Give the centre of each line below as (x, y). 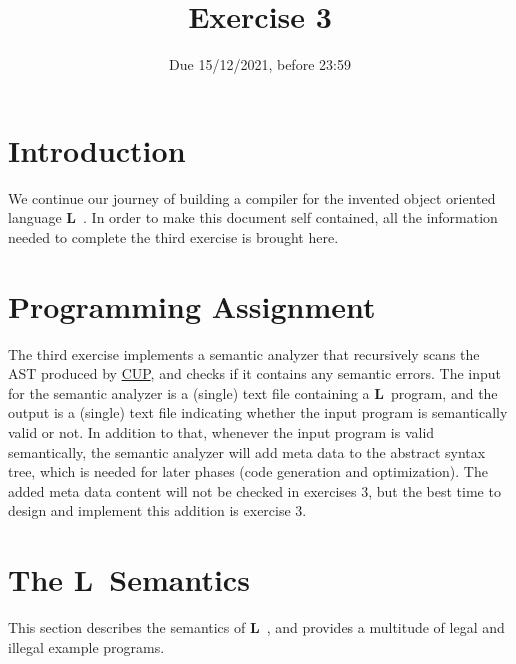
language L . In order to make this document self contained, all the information (253, 217)
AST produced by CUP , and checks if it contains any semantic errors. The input (255, 373)
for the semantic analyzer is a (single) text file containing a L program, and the (253, 392)
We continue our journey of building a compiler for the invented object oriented (252, 197)
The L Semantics (129, 579)
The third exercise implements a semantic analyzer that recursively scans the (244, 353)
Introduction (97, 149)
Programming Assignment (192, 305)
